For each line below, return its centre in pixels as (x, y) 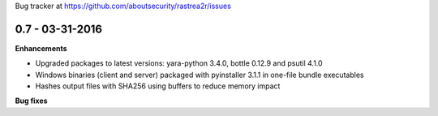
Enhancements (41, 48)
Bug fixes (31, 101)
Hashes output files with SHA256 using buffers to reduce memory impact (158, 86)
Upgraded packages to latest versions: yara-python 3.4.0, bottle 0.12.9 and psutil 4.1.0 (179, 63)
